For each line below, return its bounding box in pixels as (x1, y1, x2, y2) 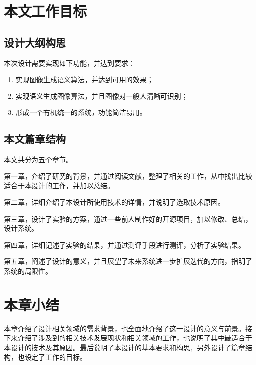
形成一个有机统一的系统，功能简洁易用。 (15, 107, 147, 117)
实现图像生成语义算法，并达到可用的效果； (15, 74, 154, 84)
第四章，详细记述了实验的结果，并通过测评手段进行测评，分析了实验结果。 (4, 239, 245, 250)
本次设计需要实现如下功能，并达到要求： (4, 57, 135, 68)
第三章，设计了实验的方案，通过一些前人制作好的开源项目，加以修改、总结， (4, 213, 252, 224)
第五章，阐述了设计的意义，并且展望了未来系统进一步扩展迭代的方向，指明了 (4, 256, 252, 266)
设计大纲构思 (4, 34, 66, 50)
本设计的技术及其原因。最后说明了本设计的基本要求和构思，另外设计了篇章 (4, 342, 245, 352)
